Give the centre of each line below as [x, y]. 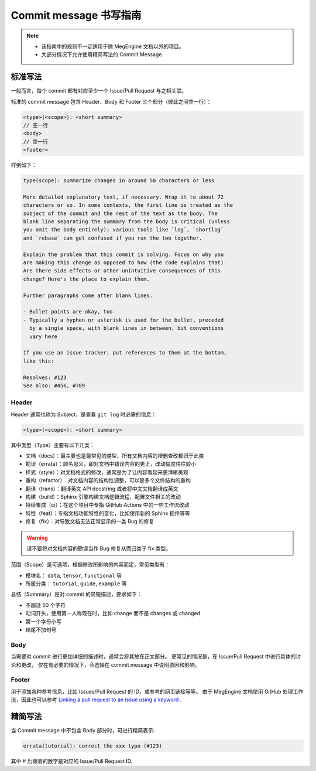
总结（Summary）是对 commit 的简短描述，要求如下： [76, 594]
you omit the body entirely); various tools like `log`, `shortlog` [123, 230]
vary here [44, 336]
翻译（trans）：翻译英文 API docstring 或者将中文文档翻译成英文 [102, 489]
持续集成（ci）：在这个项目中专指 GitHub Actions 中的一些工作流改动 [107, 505]
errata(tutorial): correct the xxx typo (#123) [92, 746]
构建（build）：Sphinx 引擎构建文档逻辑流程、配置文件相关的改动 [103, 497]
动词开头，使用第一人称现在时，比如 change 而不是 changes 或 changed [113, 613]
